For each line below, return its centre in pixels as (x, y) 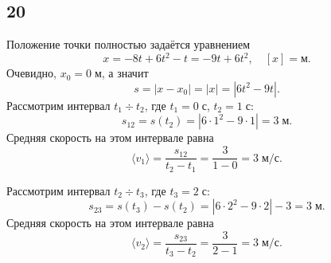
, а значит (125, 73)
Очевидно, (31, 73)
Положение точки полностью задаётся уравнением (129, 44)
